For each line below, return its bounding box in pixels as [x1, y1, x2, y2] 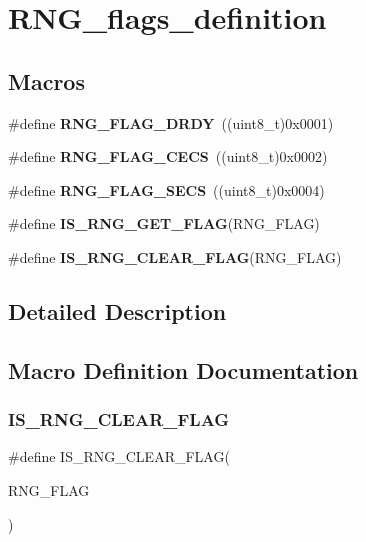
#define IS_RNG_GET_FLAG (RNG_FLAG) [8, 213, 320, 234]
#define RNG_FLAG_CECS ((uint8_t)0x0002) [8, 146, 328, 167]
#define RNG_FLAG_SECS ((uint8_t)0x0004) [8, 179, 325, 200]
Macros [8, 65, 85, 96]
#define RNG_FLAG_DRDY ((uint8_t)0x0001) [8, 112, 334, 133]
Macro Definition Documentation [8, 354, 359, 385]
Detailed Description [8, 295, 227, 326]
